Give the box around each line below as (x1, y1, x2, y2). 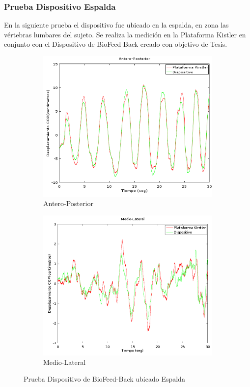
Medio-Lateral (43, 357, 86, 367)
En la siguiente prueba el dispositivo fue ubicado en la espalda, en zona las (4, 20, 229, 30)
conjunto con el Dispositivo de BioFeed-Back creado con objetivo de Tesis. (4, 39, 227, 49)
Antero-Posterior (43, 198, 93, 208)
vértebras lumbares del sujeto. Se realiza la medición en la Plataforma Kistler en (4, 29, 246, 39)
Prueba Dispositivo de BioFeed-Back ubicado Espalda (24, 373, 185, 384)
